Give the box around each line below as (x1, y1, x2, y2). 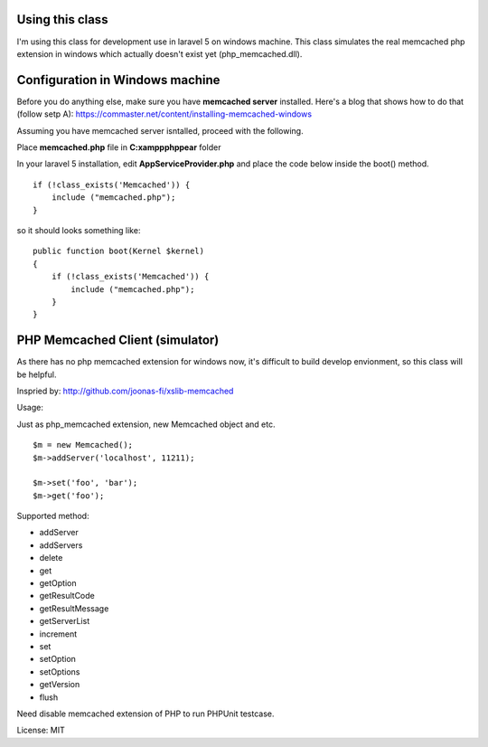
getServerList (39, 616, 90, 627)
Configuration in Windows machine (16, 72, 221, 88)
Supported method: (16, 511, 89, 522)
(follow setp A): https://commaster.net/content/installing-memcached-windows (16, 109, 312, 119)
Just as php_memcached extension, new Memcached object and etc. (16, 419, 276, 430)
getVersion (39, 679, 80, 690)
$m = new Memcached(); (33, 440, 134, 450)
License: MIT (16, 724, 65, 736)
